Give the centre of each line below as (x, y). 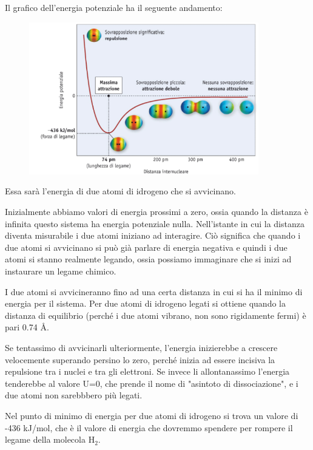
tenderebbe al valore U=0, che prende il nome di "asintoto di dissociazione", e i (152, 383)
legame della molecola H (50, 439)
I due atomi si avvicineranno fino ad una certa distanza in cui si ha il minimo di (154, 291)
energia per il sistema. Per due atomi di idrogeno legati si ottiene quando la (145, 303)
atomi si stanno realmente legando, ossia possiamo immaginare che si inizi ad (148, 259)
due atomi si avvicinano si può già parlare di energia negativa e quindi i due (146, 247)
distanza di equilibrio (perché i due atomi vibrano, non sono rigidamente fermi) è (156, 315)
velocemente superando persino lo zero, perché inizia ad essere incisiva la (140, 359)
